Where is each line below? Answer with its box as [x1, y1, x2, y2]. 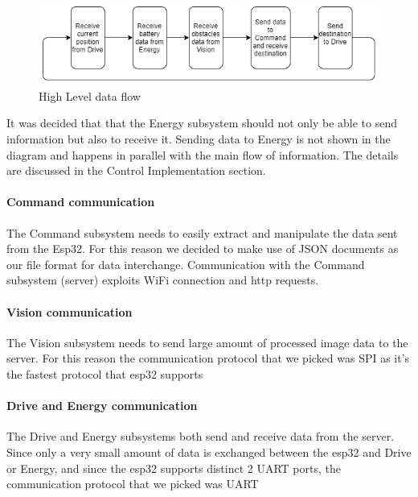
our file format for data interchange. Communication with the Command [6, 255, 365, 272]
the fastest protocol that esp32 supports [6, 365, 203, 382]
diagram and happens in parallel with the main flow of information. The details [6, 146, 399, 163]
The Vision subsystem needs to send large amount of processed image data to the [6, 333, 408, 350]
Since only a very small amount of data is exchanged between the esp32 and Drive [6, 443, 412, 460]
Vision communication [6, 303, 133, 320]
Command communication [6, 193, 155, 210]
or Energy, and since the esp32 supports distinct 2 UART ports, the [6, 459, 341, 476]
